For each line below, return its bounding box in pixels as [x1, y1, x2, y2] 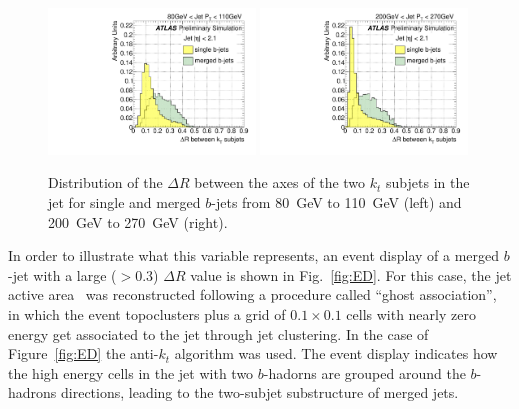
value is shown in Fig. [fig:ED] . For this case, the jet [190, 264, 512, 285]
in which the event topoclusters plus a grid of [8, 303, 286, 324]
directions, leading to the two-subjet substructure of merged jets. [61, 382, 459, 403]
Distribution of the [48, 172, 163, 193]
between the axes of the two [194, 172, 366, 193]
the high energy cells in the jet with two [8, 362, 254, 383]
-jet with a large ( [8, 264, 117, 285]
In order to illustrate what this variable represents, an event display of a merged [8, 245, 500, 266]
